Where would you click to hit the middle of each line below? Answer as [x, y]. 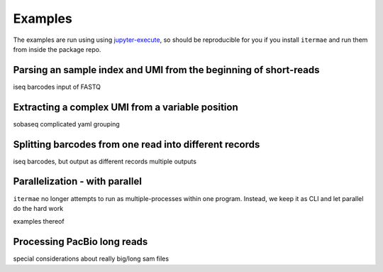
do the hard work [38, 208]
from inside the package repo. [57, 49]
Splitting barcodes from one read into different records [137, 145]
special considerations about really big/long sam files [91, 259]
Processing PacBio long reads [81, 242]
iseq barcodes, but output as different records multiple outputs [105, 161]
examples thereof [39, 222]
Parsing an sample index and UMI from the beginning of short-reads [166, 70]
